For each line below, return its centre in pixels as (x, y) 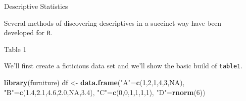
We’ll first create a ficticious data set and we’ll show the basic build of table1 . (123, 66)
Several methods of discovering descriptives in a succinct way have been (113, 23)
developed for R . (28, 32)
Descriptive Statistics (36, 6)
